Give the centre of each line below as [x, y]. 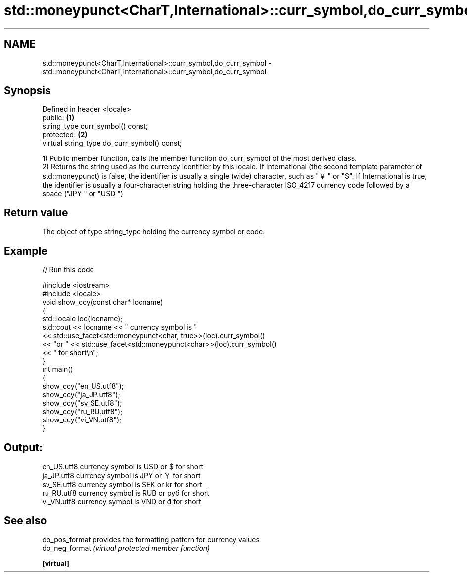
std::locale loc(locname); [82, 319]
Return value [36, 212]
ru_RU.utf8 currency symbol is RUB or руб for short [126, 493]
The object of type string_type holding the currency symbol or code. [154, 232]
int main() [58, 369]
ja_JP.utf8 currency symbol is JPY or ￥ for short [121, 475]
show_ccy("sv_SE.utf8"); [82, 403]
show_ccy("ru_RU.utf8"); [82, 412]
